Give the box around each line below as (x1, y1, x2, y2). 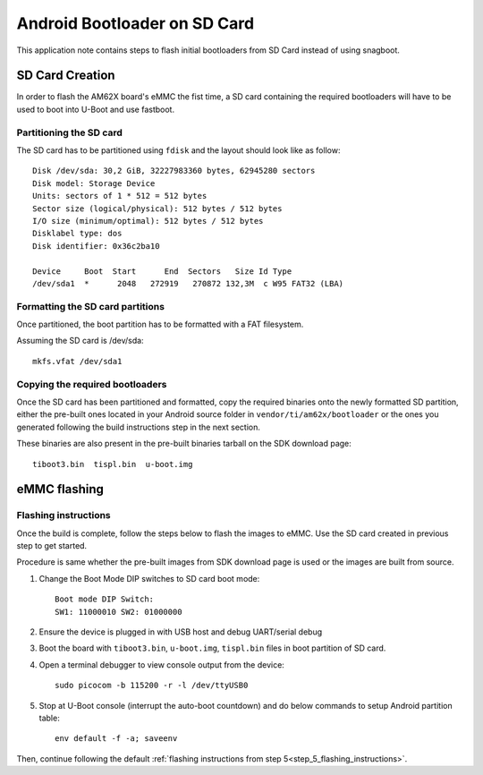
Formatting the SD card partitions (16, 300, 165, 312)
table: (38, 712, 60, 723)
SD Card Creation (16, 68, 115, 83)
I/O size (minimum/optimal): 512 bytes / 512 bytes (32, 216, 264, 226)
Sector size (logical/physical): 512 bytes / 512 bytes (32, 203, 283, 214)
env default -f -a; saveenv (55, 734, 178, 744)
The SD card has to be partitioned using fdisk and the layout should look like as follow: (16, 144, 341, 156)
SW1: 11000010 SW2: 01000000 (55, 607, 182, 617)
